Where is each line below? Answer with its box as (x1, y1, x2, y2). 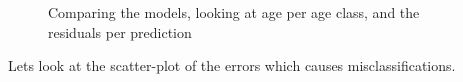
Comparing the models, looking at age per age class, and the (48, 2, 420, 22)
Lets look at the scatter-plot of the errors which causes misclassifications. (8, 55, 456, 76)
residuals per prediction (48, 21, 192, 42)
